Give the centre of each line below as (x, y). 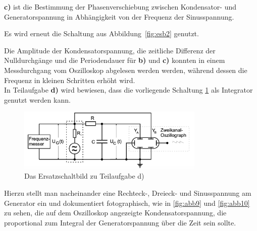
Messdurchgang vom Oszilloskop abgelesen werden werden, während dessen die (126, 70)
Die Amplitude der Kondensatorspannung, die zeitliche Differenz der (110, 50)
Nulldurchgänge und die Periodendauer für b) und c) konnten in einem (115, 60)
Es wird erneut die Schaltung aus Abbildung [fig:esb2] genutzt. (101, 33)
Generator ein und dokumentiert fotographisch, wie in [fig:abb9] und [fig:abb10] (127, 203)
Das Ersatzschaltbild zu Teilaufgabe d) (84, 176)
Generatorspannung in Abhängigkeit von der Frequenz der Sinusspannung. (119, 16)
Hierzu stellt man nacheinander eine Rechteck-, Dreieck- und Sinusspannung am (128, 192)
